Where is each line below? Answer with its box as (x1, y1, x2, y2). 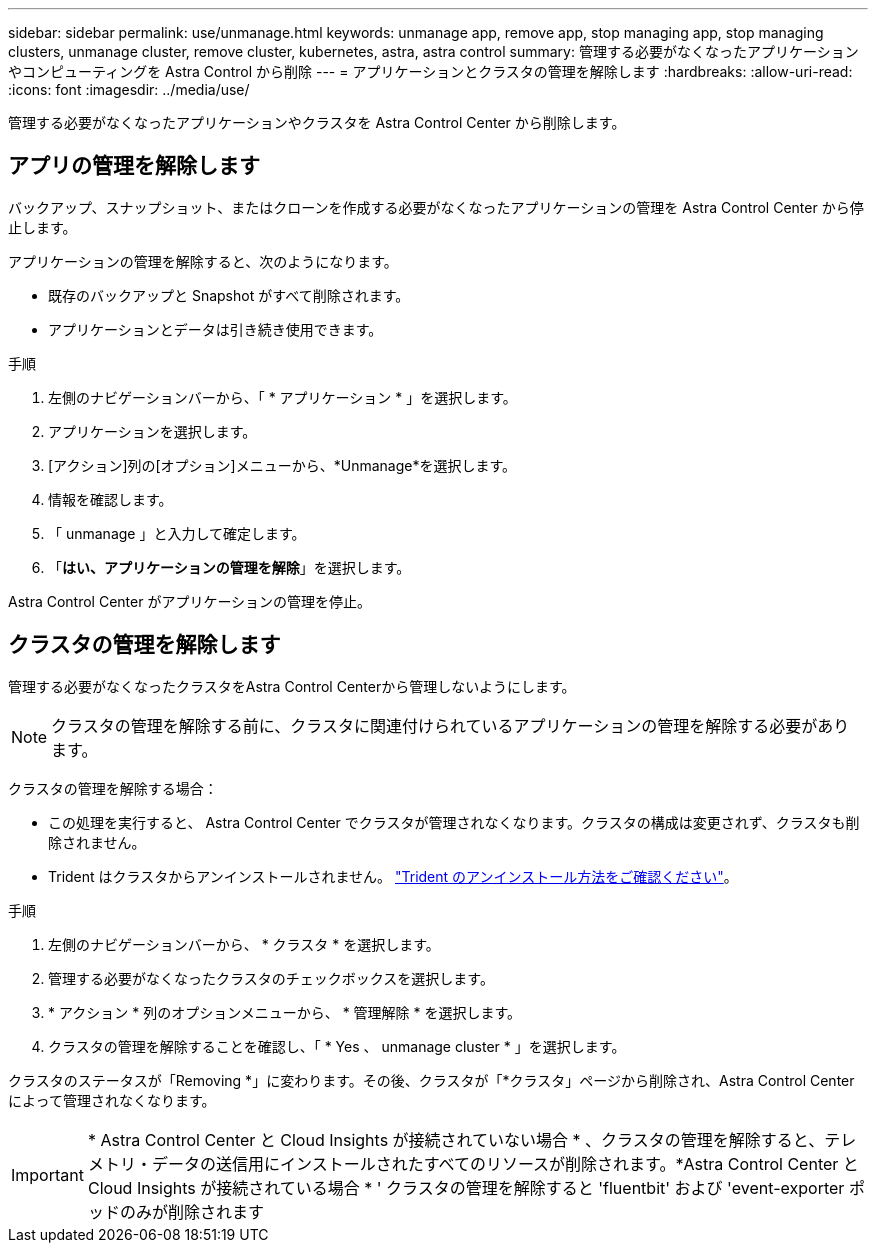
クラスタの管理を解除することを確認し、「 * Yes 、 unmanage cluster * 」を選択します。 (48, 1037, 626, 1055)
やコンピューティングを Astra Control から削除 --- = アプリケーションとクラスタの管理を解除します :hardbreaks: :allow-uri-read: (8, 63, 853, 80)
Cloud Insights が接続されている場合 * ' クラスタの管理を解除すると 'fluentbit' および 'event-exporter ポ (87, 1177, 865, 1198)
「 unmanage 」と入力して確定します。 (48, 524, 306, 542)
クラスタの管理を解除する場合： (8, 779, 218, 797)
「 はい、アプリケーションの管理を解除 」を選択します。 (48, 558, 411, 576)
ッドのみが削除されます (87, 1201, 264, 1222)
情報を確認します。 (48, 490, 173, 508)
